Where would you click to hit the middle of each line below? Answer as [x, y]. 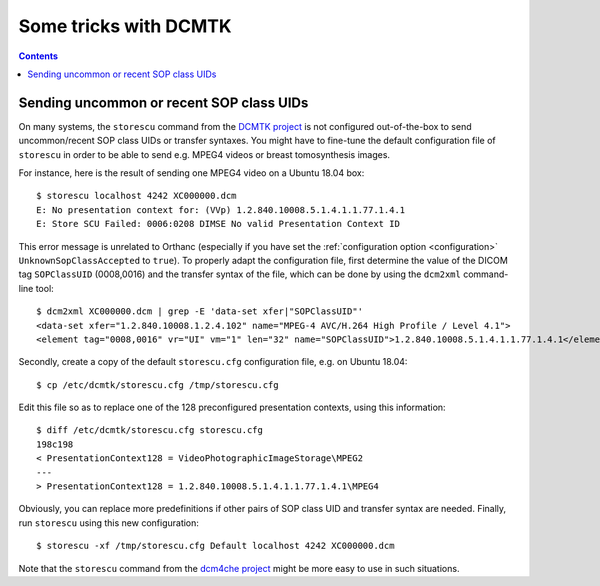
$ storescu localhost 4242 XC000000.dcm [136, 196]
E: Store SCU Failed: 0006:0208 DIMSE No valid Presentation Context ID [218, 224]
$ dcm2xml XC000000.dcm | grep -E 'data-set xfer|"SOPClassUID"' [200, 311]
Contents [38, 56]
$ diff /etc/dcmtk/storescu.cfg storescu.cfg [150, 430]
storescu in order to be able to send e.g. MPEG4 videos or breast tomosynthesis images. [204, 154]
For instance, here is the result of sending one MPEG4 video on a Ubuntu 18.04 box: [191, 173]
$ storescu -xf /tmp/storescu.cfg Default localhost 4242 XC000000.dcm [215, 546]
